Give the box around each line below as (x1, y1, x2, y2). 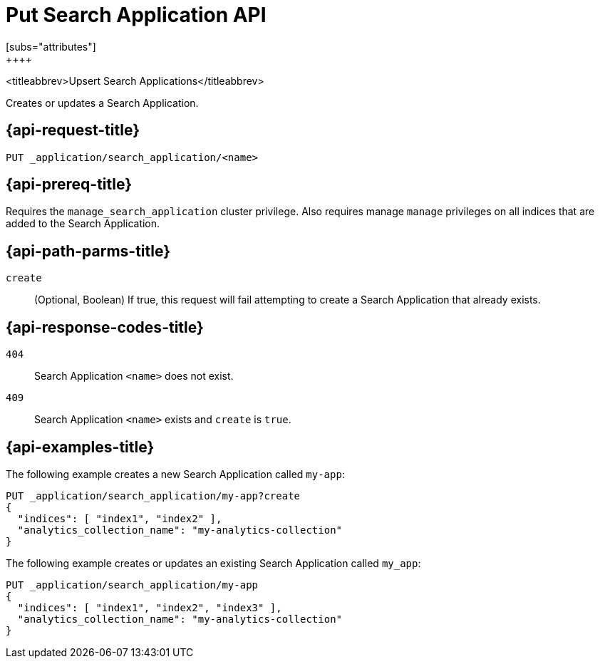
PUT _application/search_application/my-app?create (6, 489, 301, 502)
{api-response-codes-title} (6, 318, 204, 336)
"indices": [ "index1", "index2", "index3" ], (17, 601, 282, 613)
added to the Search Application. (6, 217, 160, 230)
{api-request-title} (6, 121, 140, 140)
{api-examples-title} (6, 437, 155, 456)
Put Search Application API (6, 3, 267, 27)
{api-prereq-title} (6, 175, 133, 194)
